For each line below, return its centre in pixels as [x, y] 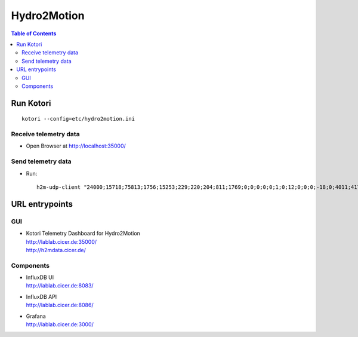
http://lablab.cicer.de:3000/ [60, 324]
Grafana [36, 316]
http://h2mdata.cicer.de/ [56, 250]
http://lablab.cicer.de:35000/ [61, 241]
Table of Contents [34, 33]
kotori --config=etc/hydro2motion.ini [78, 119]
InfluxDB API [41, 296]
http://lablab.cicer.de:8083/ [60, 286]
